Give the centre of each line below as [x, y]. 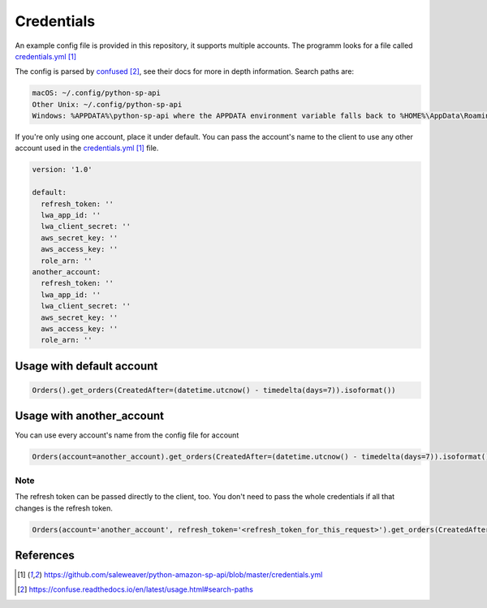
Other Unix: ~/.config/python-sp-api [107, 104]
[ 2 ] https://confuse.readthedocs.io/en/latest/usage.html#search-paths [135, 589]
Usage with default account [86, 366]
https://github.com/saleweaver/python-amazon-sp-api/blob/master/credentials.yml [183, 575]
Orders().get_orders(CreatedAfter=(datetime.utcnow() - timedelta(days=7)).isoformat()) [214, 390]
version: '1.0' [62, 170]
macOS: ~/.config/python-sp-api [97, 93]
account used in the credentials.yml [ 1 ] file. [87, 148]
